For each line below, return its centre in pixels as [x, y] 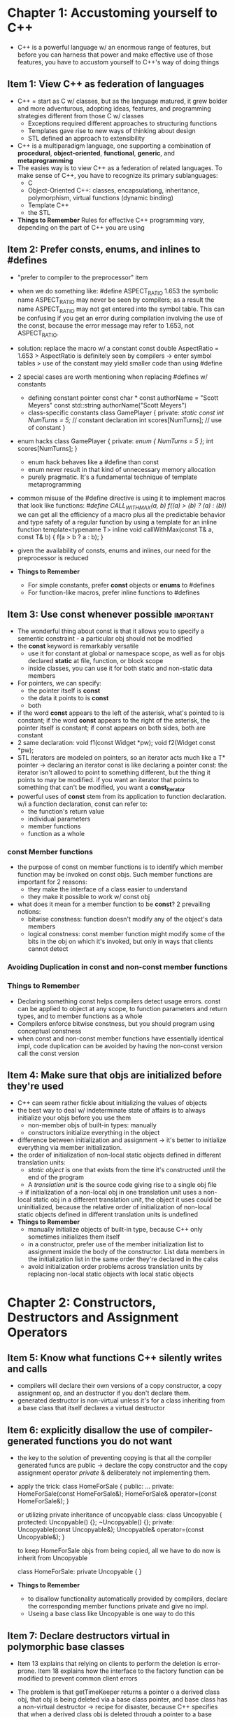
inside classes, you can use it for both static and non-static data [120, 668]
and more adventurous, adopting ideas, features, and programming [114, 108]
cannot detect [48, 949]
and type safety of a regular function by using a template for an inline [117, 522]
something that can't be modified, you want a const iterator [101, 788]
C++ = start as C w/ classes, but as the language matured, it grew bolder [122, 101]
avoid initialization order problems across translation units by [115, 1267]
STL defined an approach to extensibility [86, 138]
